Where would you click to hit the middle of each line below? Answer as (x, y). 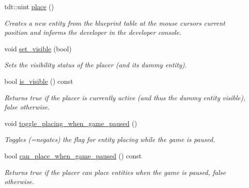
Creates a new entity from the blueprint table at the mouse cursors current (115, 23)
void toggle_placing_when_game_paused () (71, 123)
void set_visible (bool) (38, 48)
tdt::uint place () (29, 6)
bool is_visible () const (39, 81)
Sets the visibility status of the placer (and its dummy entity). (96, 65)
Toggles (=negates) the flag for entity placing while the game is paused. (110, 139)
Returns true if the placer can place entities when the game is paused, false (115, 172)
